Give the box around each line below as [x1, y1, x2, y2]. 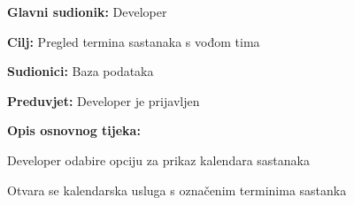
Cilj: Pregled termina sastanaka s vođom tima [7, 32, 260, 50]
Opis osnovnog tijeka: [7, 121, 141, 140]
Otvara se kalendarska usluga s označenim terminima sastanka [7, 180, 347, 199]
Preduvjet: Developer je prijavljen [7, 91, 200, 110]
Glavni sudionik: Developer [7, 3, 167, 20]
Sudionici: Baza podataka [7, 62, 154, 80]
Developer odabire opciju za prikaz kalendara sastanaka [7, 150, 310, 169]
